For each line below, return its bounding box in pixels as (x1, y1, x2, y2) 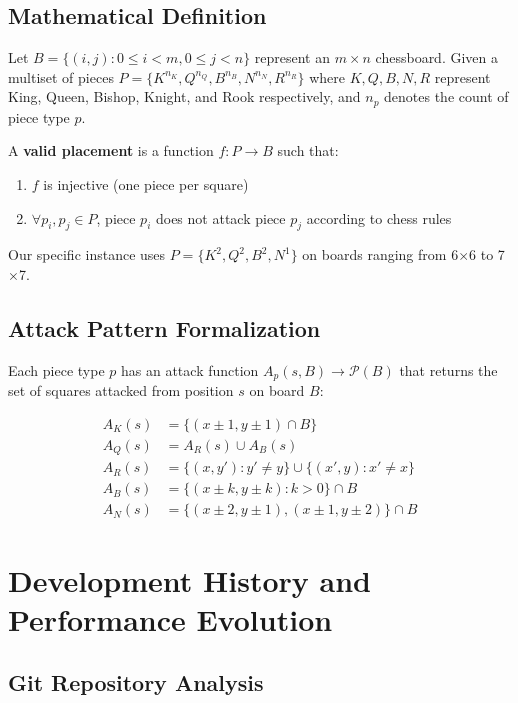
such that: (277, 140, 339, 161)
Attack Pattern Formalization (8, 313, 321, 343)
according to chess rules (306, 207, 452, 228)
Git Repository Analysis (8, 667, 264, 698)
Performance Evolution (8, 598, 333, 639)
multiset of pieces (8, 66, 114, 87)
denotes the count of (384, 86, 509, 107)
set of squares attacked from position (8, 380, 234, 401)
